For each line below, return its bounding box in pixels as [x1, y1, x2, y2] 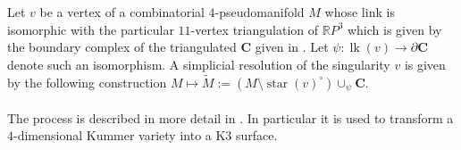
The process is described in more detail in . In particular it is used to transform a [7, 108, 454, 127]
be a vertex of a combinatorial [39, 3, 205, 21]
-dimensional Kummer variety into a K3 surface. [13, 126, 278, 145]
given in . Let [255, 37, 329, 56]
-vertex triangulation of [190, 20, 318, 38]
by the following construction [7, 72, 167, 91]
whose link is [324, 3, 395, 21]
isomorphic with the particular [7, 20, 174, 38]
